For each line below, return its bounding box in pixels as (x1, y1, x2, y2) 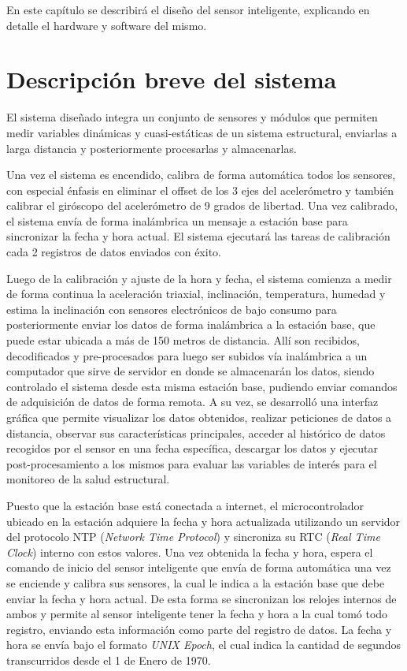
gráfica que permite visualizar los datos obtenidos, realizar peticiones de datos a (6, 409, 392, 425)
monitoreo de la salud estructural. (6, 471, 170, 487)
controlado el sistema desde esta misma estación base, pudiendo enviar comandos (6, 378, 398, 394)
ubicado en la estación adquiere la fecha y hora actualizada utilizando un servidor (6, 513, 401, 529)
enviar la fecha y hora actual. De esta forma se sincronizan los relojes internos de (6, 590, 397, 606)
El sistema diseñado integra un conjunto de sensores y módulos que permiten (6, 109, 378, 125)
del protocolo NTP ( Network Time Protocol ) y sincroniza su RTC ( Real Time (6, 528, 380, 545)
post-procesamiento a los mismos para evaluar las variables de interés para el (6, 455, 377, 472)
